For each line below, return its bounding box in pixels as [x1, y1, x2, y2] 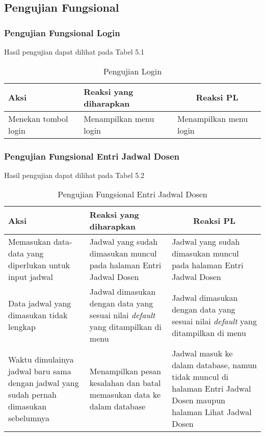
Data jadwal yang [8, 297, 71, 310]
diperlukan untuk [8, 259, 70, 271]
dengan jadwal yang [8, 376, 79, 389]
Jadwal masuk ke [172, 347, 233, 360]
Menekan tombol [8, 112, 68, 124]
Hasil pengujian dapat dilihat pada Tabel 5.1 [4, 46, 145, 57]
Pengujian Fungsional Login [4, 26, 120, 39]
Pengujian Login [103, 65, 162, 77]
